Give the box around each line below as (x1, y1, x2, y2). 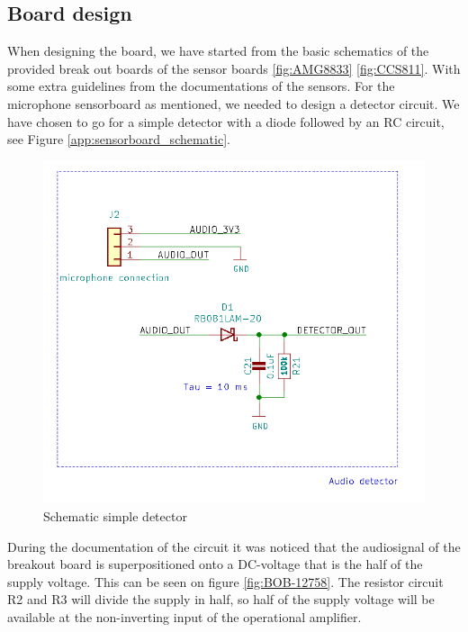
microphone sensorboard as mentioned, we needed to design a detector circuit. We (7, 94, 460, 113)
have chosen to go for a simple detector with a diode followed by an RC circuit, (7, 112, 445, 131)
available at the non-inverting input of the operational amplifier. (7, 607, 362, 626)
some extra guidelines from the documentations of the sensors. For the (7, 77, 395, 95)
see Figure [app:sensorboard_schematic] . (7, 130, 230, 149)
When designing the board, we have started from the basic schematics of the (7, 41, 429, 60)
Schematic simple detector (43, 507, 187, 525)
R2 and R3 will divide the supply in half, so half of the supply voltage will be (7, 590, 435, 609)
